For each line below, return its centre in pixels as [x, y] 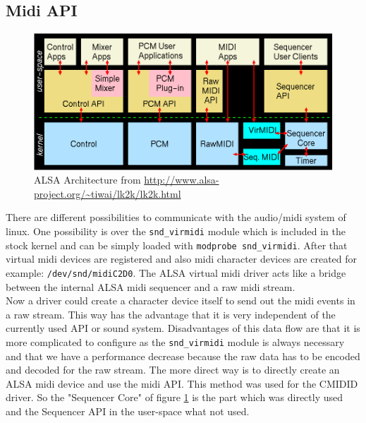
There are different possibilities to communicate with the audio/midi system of [176, 217]
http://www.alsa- [182, 180]
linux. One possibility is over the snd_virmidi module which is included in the [176, 231]
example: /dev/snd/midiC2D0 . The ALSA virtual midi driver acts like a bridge [176, 272]
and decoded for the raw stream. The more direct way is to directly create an [173, 370]
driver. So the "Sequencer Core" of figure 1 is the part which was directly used [175, 397]
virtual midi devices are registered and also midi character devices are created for [182, 259]
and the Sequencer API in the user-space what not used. [128, 411]
